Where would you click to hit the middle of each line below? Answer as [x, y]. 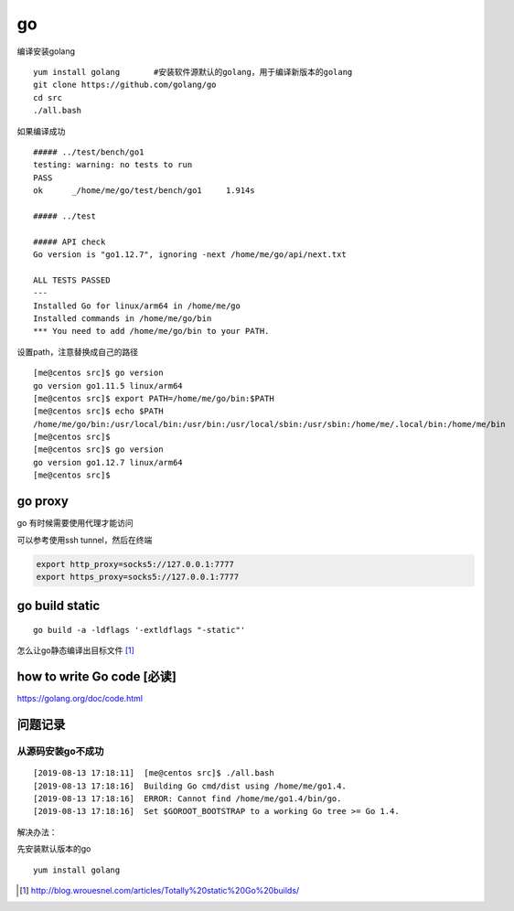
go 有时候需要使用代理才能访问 [75, 523]
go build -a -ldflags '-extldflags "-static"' [139, 630]
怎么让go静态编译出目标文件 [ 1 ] [75, 650]
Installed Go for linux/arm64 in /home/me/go [137, 305]
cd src [48, 97]
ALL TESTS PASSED [72, 280]
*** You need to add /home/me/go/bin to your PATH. [151, 331]
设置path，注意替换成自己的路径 [78, 351]
